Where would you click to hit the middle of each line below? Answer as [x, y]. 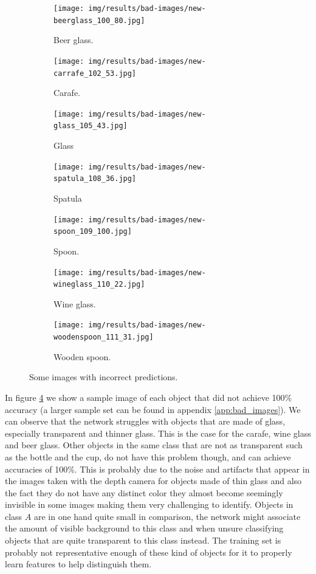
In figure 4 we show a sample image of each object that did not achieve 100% [149, 397]
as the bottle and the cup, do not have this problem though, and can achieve [148, 456]
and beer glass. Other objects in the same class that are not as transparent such [154, 445]
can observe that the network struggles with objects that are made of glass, [145, 421]
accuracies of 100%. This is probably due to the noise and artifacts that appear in [157, 469]
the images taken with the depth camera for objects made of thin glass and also [153, 481]
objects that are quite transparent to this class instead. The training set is [143, 540]
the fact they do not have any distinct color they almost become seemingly [144, 492]
